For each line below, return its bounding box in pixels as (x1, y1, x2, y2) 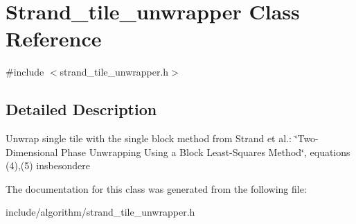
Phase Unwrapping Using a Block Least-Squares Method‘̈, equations (60, 144, 350, 159)
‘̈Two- (294, 131, 319, 146)
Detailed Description (6, 98, 157, 120)
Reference (6, 24, 102, 53)
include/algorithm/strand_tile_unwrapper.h (6, 205, 195, 219)
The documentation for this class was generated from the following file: (6, 181, 307, 196)
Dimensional (6, 144, 58, 159)
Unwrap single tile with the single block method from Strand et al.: (6, 131, 292, 146)
